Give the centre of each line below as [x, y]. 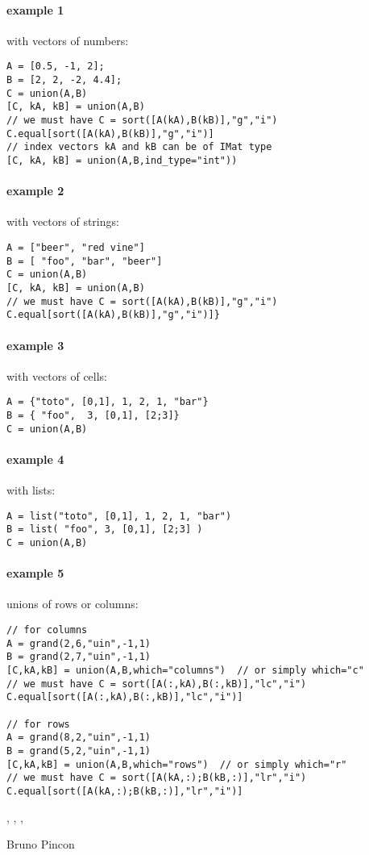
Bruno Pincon [41, 844]
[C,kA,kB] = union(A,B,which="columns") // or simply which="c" [185, 671]
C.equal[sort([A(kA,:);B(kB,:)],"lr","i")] [125, 791]
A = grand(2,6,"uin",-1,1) [79, 643]
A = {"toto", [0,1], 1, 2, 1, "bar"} [108, 402]
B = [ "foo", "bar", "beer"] [85, 261]
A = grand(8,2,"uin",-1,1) [79, 738]
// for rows [38, 724]
